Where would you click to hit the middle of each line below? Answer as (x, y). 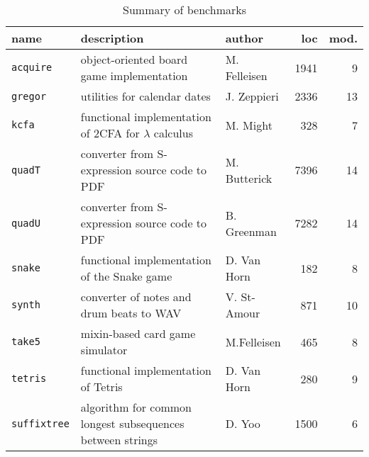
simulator (104, 350)
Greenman (251, 231)
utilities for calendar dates (145, 96)
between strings (119, 440)
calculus (173, 133)
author (244, 38)
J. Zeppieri (252, 96)
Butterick (249, 178)
